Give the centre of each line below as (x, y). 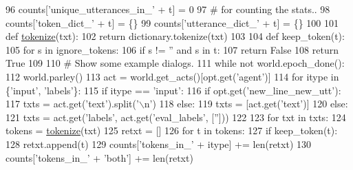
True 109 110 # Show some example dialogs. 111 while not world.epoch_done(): (175, 63)
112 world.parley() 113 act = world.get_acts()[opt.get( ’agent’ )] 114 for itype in (172, 76)
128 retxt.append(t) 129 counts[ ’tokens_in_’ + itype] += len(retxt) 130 (159, 144)
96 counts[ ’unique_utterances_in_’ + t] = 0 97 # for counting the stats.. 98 (168, 9)
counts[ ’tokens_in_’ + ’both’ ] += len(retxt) (99, 157)
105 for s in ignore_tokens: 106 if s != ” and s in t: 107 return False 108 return (172, 49)
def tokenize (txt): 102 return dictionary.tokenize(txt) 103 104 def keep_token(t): (175, 36)
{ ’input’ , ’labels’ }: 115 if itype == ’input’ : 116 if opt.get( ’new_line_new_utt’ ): (173, 90)
